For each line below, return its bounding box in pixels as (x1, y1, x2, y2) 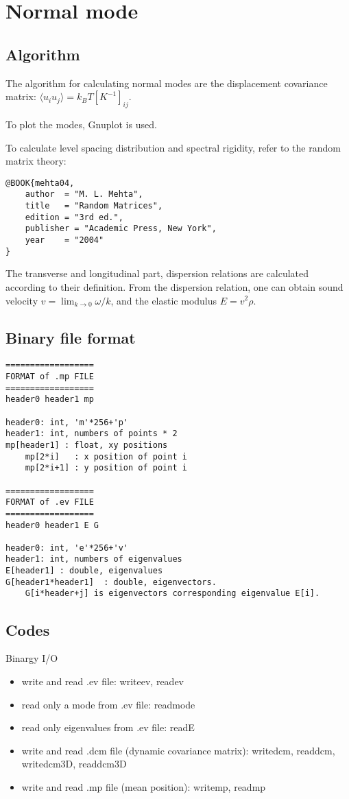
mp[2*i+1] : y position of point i (25, 463, 187, 473)
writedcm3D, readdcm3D (21, 756, 127, 771)
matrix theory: (5, 154, 67, 168)
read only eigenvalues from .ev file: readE (21, 720, 195, 735)
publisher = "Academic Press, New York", (25, 224, 217, 234)
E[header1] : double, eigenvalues (5, 566, 163, 576)
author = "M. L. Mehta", (25, 189, 143, 200)
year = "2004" (25, 235, 104, 246)
